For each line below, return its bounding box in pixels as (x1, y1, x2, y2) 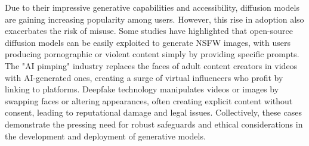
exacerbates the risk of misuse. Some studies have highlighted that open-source (5, 24, 293, 37)
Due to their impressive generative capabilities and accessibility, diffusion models (5, 1, 299, 13)
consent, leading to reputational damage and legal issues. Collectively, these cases (5, 106, 302, 119)
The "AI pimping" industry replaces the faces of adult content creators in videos (5, 59, 298, 72)
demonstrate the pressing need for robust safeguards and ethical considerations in (5, 117, 303, 130)
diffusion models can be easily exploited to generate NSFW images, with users (5, 36, 291, 48)
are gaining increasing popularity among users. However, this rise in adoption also (5, 13, 304, 25)
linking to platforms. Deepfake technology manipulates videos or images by (5, 83, 279, 95)
